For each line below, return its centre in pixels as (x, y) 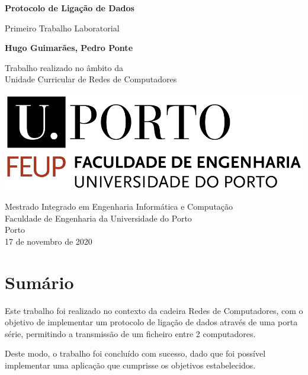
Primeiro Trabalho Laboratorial (62, 28)
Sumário (39, 282)
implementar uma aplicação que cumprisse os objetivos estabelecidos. (130, 365)
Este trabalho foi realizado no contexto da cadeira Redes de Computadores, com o (154, 310)
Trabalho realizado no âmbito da (64, 67)
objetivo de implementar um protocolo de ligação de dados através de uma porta (151, 322)
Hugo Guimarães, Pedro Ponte (69, 48)
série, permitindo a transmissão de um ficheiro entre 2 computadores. (130, 333)
